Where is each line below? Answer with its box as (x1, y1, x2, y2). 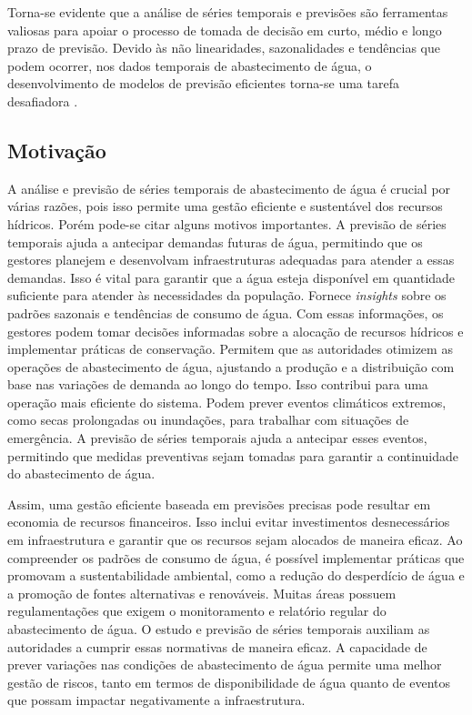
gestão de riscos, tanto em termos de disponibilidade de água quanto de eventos (7, 672, 451, 691)
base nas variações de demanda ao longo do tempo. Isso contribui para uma (7, 375, 428, 394)
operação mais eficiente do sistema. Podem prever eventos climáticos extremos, (7, 392, 447, 411)
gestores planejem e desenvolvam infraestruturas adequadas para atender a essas (7, 250, 455, 269)
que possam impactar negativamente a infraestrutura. (7, 690, 306, 710)
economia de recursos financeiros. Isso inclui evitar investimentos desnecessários (7, 512, 450, 531)
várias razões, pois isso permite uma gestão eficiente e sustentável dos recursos (7, 196, 443, 216)
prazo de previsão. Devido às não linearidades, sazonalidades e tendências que (7, 38, 440, 57)
